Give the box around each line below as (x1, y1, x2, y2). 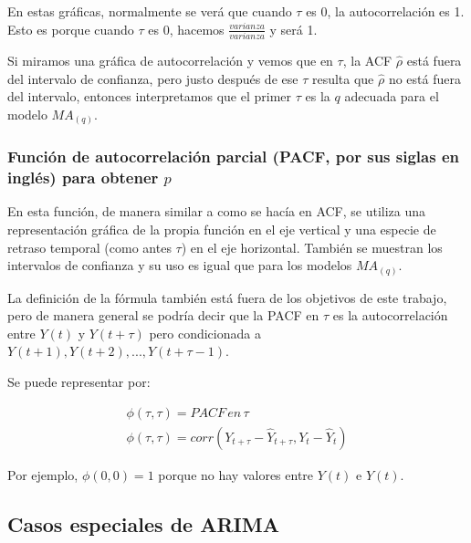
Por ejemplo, (7, 465, 78, 484)
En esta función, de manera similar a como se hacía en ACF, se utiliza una (7, 202, 426, 221)
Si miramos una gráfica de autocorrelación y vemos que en (7, 50, 333, 69)
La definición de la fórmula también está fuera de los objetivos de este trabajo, (7, 287, 447, 307)
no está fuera (388, 68, 461, 88)
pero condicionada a (149, 323, 261, 342)
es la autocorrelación (332, 306, 448, 325)
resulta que (311, 68, 374, 88)
